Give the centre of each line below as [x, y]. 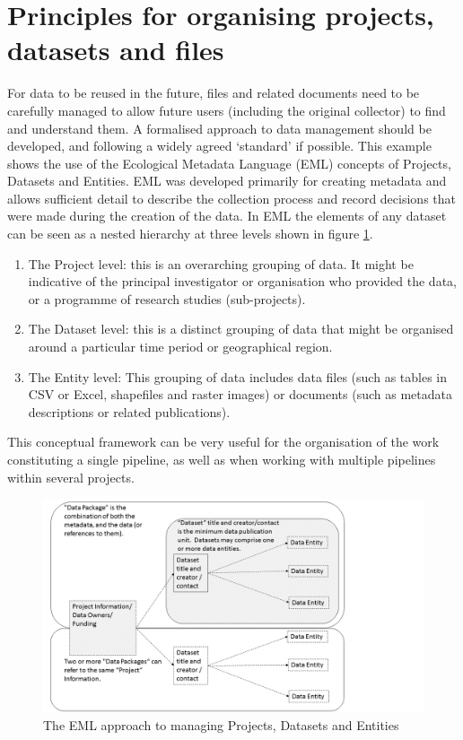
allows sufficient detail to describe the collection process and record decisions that [231, 198]
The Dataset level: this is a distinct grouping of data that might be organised [241, 329]
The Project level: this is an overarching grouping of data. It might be [221, 263]
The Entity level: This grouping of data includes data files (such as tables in [237, 376]
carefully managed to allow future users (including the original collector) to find [227, 110]
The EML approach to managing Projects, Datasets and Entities [221, 725]
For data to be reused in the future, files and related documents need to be [214, 93]
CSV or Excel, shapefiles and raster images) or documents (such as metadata [240, 394]
